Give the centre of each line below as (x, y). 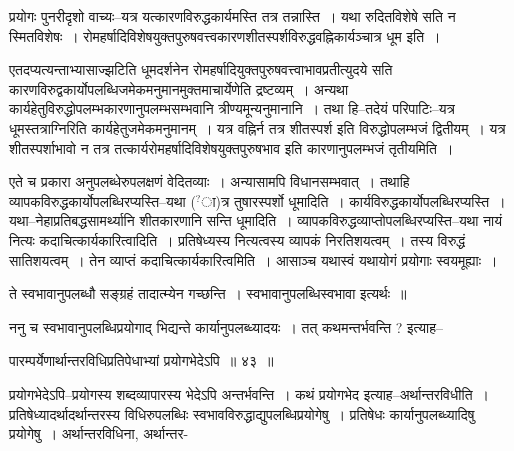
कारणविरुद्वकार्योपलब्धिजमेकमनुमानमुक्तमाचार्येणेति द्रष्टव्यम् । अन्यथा (179, 88)
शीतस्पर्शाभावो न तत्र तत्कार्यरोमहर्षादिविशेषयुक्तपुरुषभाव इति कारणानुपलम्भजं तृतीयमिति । (231, 147)
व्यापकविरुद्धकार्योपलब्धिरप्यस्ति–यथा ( (102, 200)
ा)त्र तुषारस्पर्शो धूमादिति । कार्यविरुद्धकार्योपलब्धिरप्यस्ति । (353, 200)
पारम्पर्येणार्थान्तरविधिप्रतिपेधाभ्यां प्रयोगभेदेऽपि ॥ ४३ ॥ (141, 360)
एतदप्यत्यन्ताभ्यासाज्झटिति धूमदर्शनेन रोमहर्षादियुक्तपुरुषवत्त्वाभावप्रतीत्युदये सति (201, 69)
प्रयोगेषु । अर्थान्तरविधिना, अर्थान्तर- (99, 433)
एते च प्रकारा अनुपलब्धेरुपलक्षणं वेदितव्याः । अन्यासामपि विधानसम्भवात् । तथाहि (209, 181)
